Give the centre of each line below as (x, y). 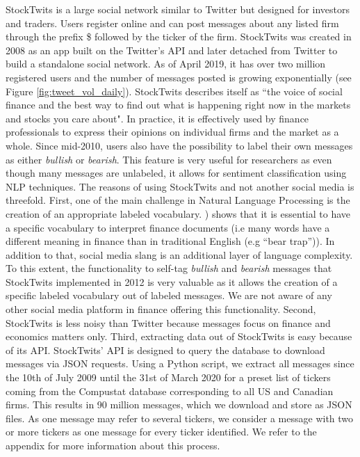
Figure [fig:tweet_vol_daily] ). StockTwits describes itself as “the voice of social (174, 91)
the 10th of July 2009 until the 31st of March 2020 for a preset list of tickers (168, 377)
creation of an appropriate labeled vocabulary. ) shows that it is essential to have (178, 213)
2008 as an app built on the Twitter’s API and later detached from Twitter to (172, 50)
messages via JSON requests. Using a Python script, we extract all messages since (180, 363)
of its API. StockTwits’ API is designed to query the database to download (165, 350)
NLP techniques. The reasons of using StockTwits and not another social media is (180, 186)
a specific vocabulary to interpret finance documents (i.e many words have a (168, 227)
